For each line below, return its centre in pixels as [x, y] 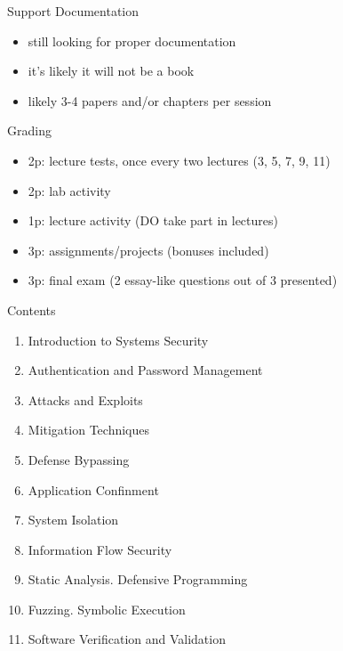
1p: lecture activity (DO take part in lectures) [153, 220]
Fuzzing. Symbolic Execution [107, 609]
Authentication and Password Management [145, 370]
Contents [32, 309]
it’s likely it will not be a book [111, 71]
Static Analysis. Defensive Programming [138, 579]
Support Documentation [73, 11]
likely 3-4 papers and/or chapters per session [150, 100]
